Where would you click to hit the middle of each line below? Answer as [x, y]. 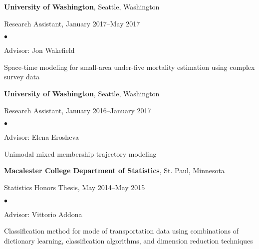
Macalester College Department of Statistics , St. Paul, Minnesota [114, 170]
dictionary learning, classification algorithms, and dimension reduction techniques [129, 240]
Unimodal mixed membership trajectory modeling [80, 153]
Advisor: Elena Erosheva [41, 137]
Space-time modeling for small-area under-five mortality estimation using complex [129, 67]
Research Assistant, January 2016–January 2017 [78, 110]
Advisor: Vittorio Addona [43, 214]
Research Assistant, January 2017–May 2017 [72, 23]
